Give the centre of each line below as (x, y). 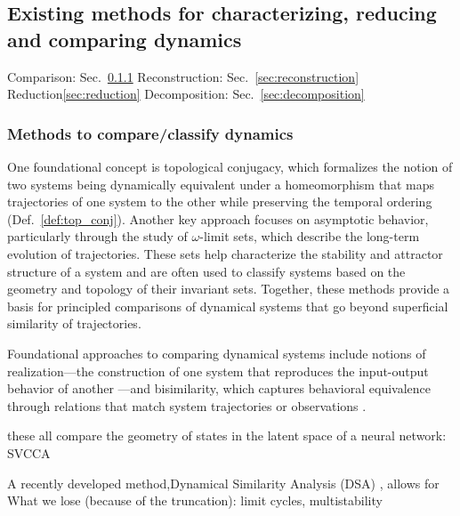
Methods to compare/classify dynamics (150, 133)
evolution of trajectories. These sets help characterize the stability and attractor (225, 253)
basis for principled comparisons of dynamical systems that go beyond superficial (228, 306)
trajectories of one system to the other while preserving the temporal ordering (220, 202)
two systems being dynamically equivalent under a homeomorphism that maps (221, 184)
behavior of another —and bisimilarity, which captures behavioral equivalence (219, 388)
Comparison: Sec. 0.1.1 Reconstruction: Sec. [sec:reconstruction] (183, 76)
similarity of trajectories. (74, 323)
